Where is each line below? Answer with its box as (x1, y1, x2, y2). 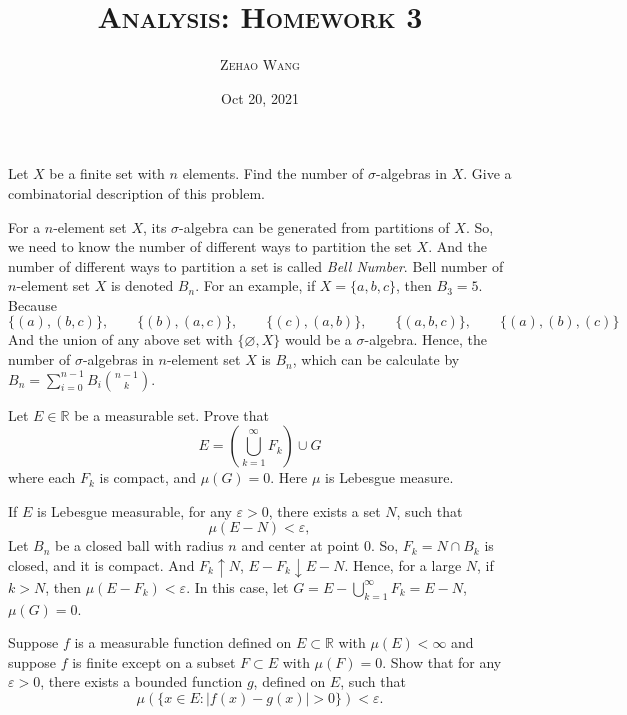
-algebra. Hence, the (364, 329, 488, 350)
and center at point (241, 535, 360, 556)
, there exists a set (268, 500, 381, 521)
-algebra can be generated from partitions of (179, 216, 450, 237)
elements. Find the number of (182, 163, 364, 184)
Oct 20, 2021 (221, 87, 299, 108)
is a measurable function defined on (74, 632, 292, 653)
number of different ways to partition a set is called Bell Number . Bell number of (8, 255, 504, 276)
